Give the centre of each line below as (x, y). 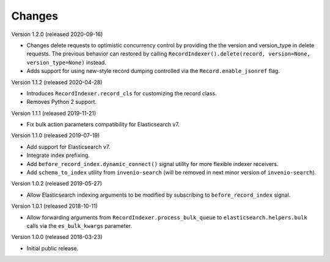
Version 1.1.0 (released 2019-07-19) (56, 136)
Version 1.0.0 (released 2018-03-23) (57, 237)
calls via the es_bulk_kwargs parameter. (79, 225)
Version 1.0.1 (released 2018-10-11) (54, 206)
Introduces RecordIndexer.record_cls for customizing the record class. (122, 93)
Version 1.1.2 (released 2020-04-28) (57, 82)
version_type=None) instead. (66, 62)
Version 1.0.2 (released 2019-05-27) (57, 184)
